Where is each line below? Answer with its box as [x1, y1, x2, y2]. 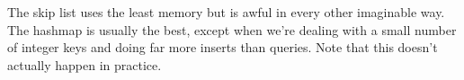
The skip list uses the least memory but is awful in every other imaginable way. [7, 3, 445, 21]
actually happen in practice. [7, 55, 162, 74]
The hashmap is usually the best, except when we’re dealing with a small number [7, 20, 457, 39]
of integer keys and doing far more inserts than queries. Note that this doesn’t [7, 38, 438, 57]
